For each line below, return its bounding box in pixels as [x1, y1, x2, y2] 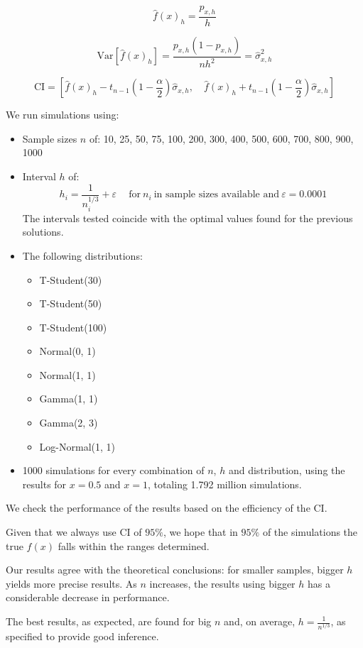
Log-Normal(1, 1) [39, 439, 115, 454]
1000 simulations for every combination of [22, 463, 205, 478]
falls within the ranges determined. [58, 538, 210, 553]
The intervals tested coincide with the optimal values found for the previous [22, 210, 353, 225]
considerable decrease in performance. [6, 590, 170, 605]
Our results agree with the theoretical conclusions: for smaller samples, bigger [6, 562, 344, 577]
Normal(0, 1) [39, 344, 96, 358]
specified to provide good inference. [6, 629, 159, 644]
